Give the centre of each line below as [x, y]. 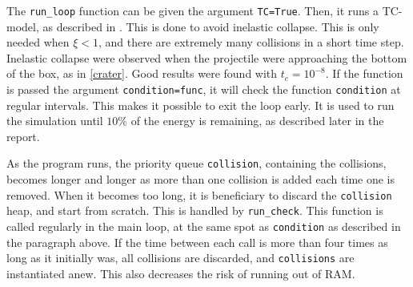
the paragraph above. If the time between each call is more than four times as [197, 242]
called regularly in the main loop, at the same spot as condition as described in [204, 226]
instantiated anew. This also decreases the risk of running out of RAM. [181, 273]
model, [23, 26]
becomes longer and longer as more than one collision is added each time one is [201, 179]
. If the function [364, 73]
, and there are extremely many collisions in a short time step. [251, 42]
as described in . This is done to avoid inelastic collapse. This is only [211, 26]
